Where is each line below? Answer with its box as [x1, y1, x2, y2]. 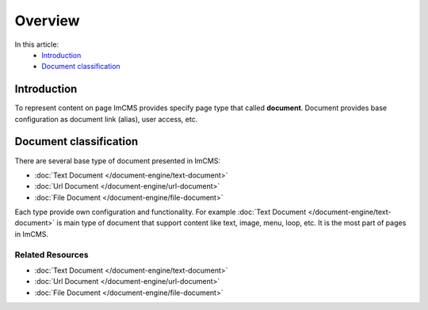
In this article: [14, 40, 59, 49]
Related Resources [14, 249, 89, 260]
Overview [14, 12, 80, 29]
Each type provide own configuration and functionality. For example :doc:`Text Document [14, 207, 307, 217]
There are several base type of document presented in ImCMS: [14, 155, 221, 166]
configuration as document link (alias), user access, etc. [14, 114, 198, 124]
